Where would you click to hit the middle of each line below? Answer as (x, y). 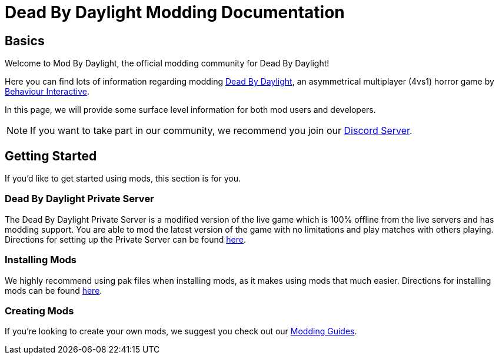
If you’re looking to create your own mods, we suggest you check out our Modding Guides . (181, 331)
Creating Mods (39, 311)
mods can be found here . (54, 290)
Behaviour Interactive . (47, 92)
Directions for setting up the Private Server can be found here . (126, 239)
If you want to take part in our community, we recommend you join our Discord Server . (221, 131)
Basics (25, 41)
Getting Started (51, 156)
